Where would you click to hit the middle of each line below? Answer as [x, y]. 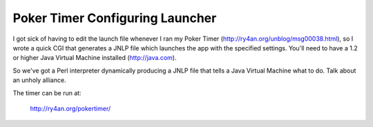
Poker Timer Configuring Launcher [115, 18]
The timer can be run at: [47, 92]
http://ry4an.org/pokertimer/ [70, 108]
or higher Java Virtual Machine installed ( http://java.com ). [95, 58]
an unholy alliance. [39, 80]
